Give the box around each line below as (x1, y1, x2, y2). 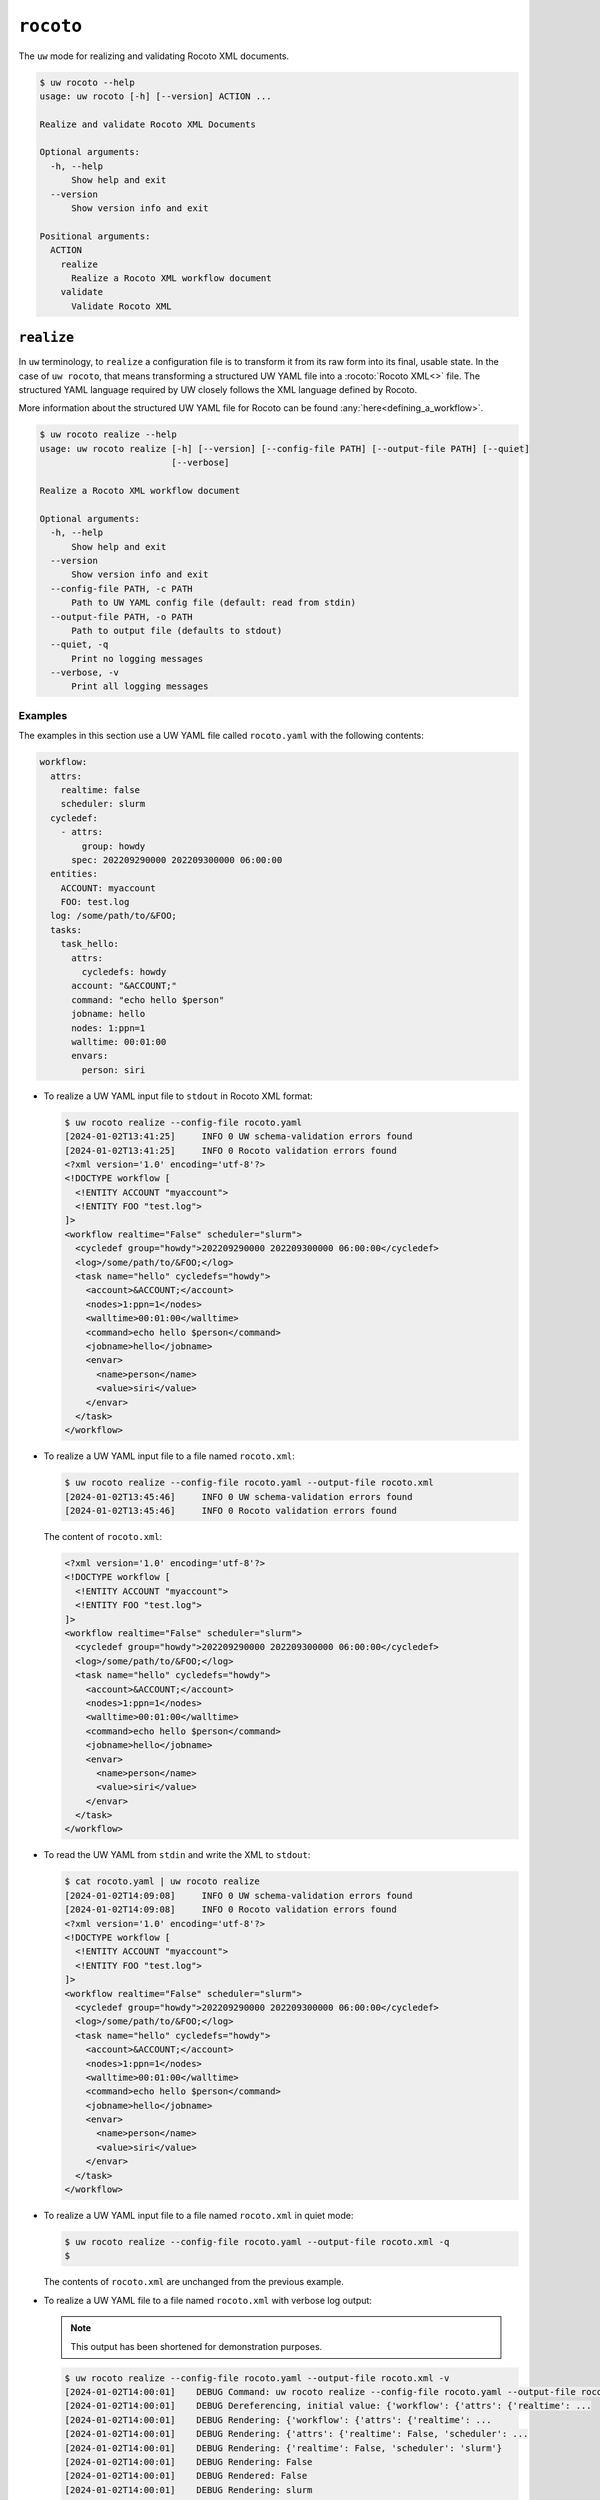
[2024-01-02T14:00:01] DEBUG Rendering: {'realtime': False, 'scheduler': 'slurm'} (64, 2442, 503, 2454)
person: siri (81, 1064, 146, 1075)
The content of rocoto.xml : (43, 1531, 163, 1543)
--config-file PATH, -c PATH (50, 583, 194, 594)
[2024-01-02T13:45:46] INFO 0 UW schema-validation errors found (64, 1491, 413, 1502)
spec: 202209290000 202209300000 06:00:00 (71, 854, 283, 865)
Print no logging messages (71, 653, 204, 664)
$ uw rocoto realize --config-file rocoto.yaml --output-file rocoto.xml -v (64, 2372, 450, 2384)
